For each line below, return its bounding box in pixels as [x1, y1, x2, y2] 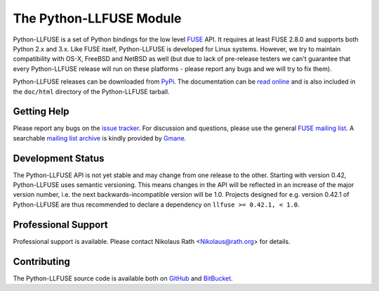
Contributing [13, 255, 70, 267]
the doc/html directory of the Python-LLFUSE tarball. [13, 87, 170, 96]
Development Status [13, 152, 105, 164]
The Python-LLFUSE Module [13, 11, 182, 26]
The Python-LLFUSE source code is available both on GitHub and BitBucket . [13, 274, 233, 283]
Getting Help [13, 105, 69, 117]
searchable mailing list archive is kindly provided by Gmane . [13, 134, 187, 142]
